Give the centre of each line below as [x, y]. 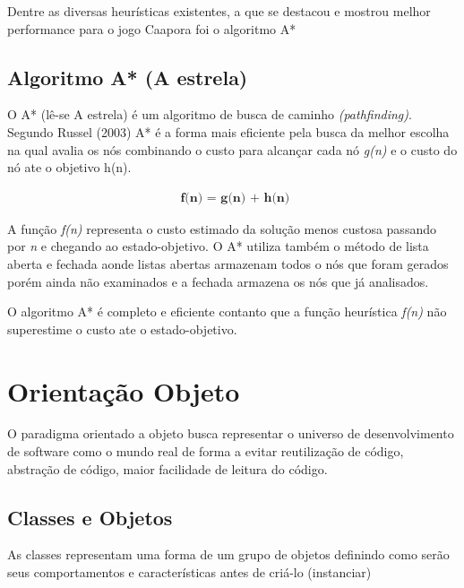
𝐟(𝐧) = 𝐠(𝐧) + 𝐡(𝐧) [235, 198]
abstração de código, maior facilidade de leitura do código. [168, 468]
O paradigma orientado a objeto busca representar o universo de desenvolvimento [231, 433]
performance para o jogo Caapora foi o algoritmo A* [152, 28]
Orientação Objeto [124, 390]
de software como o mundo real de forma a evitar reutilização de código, [206, 451]
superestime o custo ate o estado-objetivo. [122, 329]
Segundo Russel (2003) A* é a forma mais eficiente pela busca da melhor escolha [228, 131]
